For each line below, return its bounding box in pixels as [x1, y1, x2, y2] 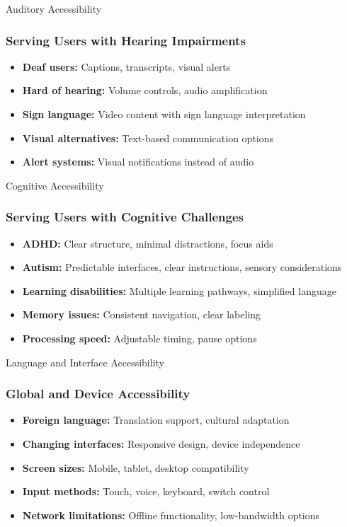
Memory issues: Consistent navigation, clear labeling [22, 307, 261, 322]
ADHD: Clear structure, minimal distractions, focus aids [22, 236, 273, 250]
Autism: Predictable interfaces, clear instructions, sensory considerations [22, 260, 342, 274]
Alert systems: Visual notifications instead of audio [22, 154, 254, 169]
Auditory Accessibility [6, 1, 102, 16]
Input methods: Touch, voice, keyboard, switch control [22, 484, 270, 499]
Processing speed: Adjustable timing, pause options [22, 330, 257, 345]
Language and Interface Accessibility [6, 354, 164, 369]
